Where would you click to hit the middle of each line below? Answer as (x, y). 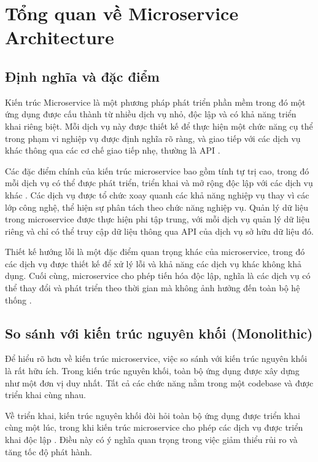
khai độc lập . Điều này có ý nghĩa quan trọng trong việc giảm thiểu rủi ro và (151, 440)
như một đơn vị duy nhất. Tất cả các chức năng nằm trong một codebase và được (159, 382)
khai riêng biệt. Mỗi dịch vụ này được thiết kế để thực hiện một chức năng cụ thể (159, 126)
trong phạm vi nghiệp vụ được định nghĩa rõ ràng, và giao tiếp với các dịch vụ (153, 138)
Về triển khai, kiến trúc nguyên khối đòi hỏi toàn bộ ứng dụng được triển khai (153, 415)
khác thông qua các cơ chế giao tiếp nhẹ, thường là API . (113, 150)
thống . (18, 300)
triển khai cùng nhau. (45, 395)
